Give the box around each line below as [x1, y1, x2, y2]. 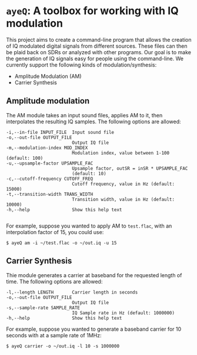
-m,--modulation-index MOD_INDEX [6, 144, 88, 151]
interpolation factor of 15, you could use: [6, 228, 104, 235]
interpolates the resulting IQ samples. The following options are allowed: [6, 118, 181, 125]
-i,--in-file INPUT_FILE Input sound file [6, 129, 115, 135]
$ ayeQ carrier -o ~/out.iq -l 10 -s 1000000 [6, 343, 119, 349]
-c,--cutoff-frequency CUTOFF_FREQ [6, 176, 94, 182]
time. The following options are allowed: [6, 278, 103, 285]
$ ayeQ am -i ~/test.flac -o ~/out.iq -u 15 [6, 240, 117, 246]
